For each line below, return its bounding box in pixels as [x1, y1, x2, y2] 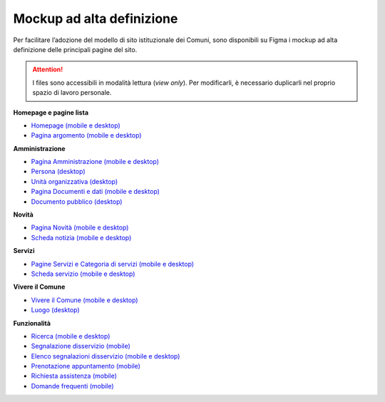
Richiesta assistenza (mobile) [31, 371, 118, 381]
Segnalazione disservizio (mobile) [31, 342, 131, 351]
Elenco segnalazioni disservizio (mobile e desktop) [31, 351, 180, 360]
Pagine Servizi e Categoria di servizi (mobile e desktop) [31, 259, 195, 268]
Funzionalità [13, 319, 51, 327]
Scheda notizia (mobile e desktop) [31, 233, 132, 242]
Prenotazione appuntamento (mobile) [31, 362, 140, 371]
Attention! [32, 65, 63, 74]
